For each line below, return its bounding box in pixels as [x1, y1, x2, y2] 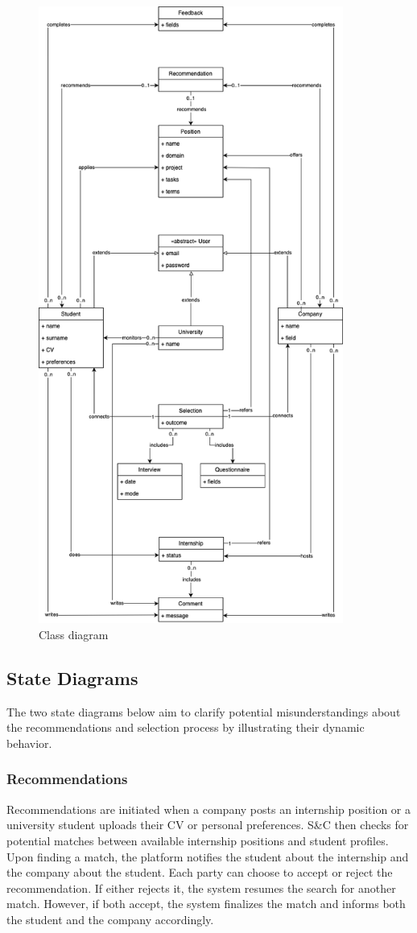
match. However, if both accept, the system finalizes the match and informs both [6, 895, 406, 912]
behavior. [6, 734, 52, 751]
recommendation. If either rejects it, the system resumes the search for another [6, 879, 396, 896]
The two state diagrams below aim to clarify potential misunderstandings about [6, 703, 401, 720]
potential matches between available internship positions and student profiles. [6, 832, 389, 848]
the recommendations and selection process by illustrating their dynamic [6, 719, 365, 736]
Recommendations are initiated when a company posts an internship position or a [6, 800, 411, 817]
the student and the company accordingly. [6, 910, 214, 927]
